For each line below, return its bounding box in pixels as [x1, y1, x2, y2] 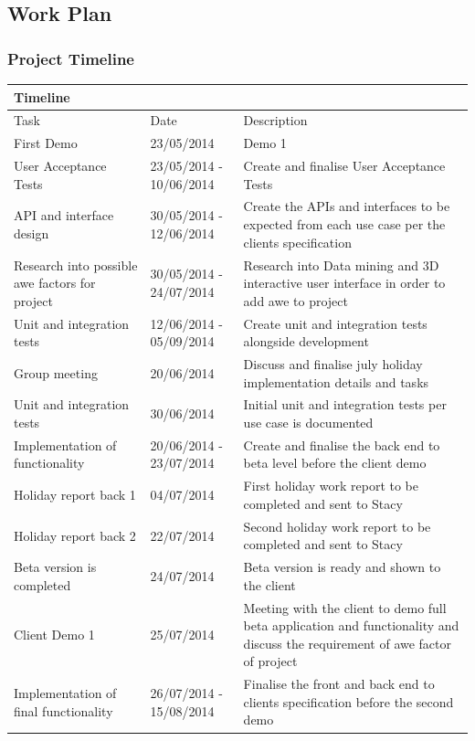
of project [243, 651, 298, 671]
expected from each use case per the [243, 215, 446, 234]
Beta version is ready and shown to [243, 557, 441, 577]
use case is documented [243, 413, 374, 431]
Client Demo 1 [14, 624, 95, 643]
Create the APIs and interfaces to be [243, 196, 450, 216]
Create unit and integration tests [243, 313, 427, 333]
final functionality [14, 701, 113, 720]
